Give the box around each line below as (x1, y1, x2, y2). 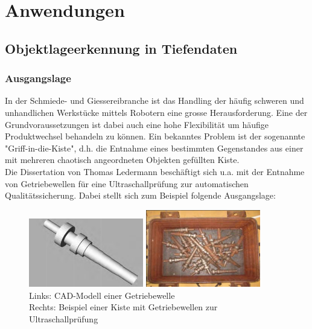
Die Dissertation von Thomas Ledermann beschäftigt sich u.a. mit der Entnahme (5, 165, 305, 177)
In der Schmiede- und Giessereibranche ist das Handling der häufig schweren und (5, 94, 304, 107)
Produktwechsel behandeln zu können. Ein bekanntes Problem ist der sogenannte (5, 130, 305, 142)
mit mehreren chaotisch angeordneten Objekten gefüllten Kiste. (5, 153, 240, 166)
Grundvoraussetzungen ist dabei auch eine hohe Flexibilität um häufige (5, 118, 269, 130)
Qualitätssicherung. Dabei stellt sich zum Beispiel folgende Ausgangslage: (5, 189, 276, 202)
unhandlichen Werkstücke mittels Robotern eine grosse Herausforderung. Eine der (5, 106, 308, 118)
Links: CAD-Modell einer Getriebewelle (29, 289, 175, 301)
